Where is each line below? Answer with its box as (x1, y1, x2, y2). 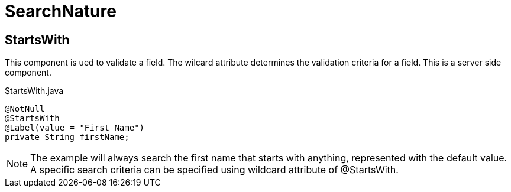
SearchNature (5, 1, 117, 21)
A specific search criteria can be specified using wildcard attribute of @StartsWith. (30, 164, 399, 176)
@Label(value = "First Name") (5, 123, 145, 133)
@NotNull (5, 104, 45, 114)
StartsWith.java (5, 86, 64, 96)
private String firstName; (5, 132, 130, 142)
